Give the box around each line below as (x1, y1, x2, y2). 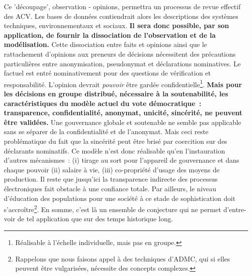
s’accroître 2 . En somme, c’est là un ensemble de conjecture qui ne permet (4, 203, 221, 214)
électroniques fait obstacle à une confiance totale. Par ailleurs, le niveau (4, 183, 217, 193)
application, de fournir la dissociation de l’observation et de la (4, 30, 216, 40)
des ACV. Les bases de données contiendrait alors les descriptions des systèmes (4, 11, 238, 21)
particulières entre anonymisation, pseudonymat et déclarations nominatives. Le (4, 58, 241, 68)
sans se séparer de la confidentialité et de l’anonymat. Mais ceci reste (4, 126, 209, 137)
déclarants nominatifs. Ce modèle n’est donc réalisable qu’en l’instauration (4, 145, 225, 155)
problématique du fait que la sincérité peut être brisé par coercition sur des (4, 136, 227, 146)
